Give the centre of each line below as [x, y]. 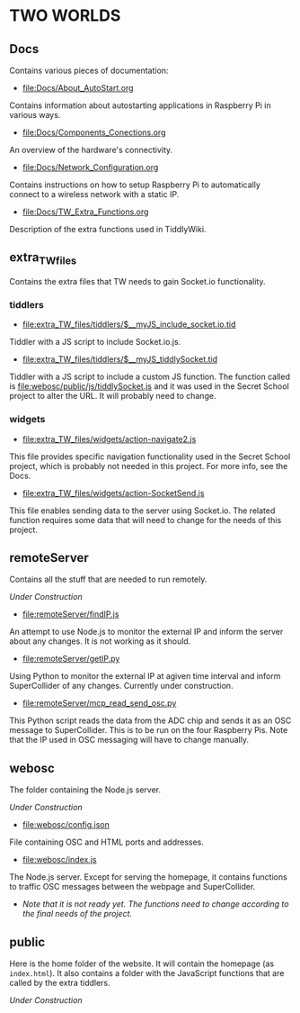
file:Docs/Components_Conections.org [94, 132]
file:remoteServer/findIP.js [71, 614]
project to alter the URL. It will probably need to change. [113, 396]
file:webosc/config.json [66, 825]
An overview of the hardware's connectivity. [91, 150]
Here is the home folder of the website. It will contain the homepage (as [142, 963]
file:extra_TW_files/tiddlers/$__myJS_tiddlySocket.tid [120, 359]
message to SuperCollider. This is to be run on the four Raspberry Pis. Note [149, 730]
